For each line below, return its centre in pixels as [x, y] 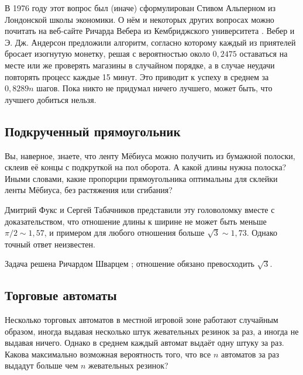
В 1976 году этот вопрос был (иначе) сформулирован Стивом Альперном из [140, 8]
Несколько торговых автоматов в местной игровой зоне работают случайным [142, 320]
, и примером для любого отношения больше [124, 233]
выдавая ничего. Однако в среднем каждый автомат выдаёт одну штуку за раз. [144, 343]
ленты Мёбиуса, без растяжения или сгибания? [89, 190]
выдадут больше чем [42, 365]
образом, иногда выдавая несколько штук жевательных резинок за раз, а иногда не [152, 331]
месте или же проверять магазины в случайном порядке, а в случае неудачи [140, 65]
